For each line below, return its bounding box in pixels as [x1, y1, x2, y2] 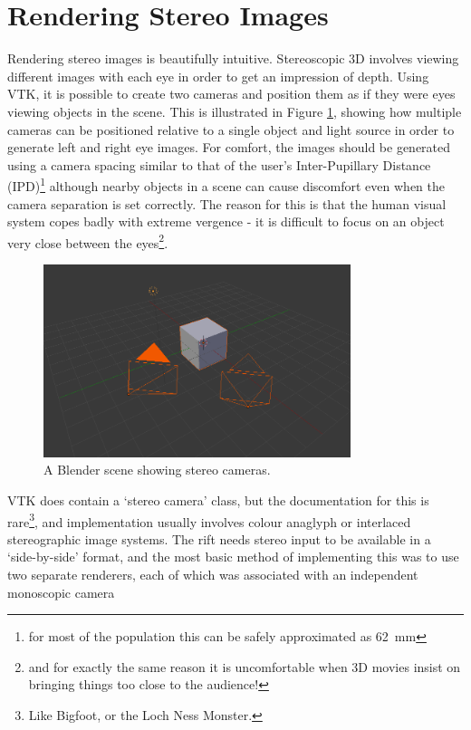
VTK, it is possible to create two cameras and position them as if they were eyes [7, 84, 456, 103]
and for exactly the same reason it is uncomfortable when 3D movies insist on [28, 657, 461, 676]
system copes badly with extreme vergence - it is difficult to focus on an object [7, 212, 445, 231]
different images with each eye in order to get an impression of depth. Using [7, 66, 429, 85]
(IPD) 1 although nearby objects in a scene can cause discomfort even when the [7, 174, 445, 195]
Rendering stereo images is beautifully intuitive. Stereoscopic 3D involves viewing [7, 49, 459, 68]
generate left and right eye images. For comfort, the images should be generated [7, 138, 451, 157]
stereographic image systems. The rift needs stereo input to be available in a [7, 529, 431, 548]
